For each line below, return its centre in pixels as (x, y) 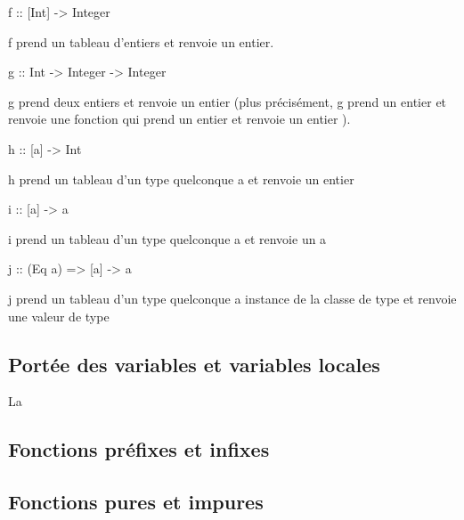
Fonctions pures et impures (136, 502)
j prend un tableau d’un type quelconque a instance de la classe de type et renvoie (232, 298)
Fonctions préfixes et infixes (139, 449)
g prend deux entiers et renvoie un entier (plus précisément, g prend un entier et (228, 101)
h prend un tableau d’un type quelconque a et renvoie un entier (181, 179)
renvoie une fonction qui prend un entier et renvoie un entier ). (179, 119)
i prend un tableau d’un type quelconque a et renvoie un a (167, 238)
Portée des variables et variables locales (194, 364)
